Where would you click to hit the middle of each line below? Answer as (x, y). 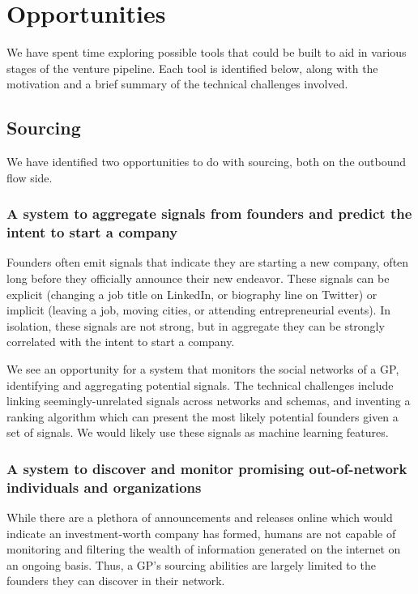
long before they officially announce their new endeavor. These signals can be (198, 278)
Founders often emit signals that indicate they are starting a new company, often (208, 262)
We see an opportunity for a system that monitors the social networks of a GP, (203, 369)
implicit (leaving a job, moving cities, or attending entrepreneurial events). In (198, 310)
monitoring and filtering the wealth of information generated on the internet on (204, 549)
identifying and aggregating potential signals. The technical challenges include (200, 385)
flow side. (30, 177)
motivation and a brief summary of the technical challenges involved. (177, 84)
